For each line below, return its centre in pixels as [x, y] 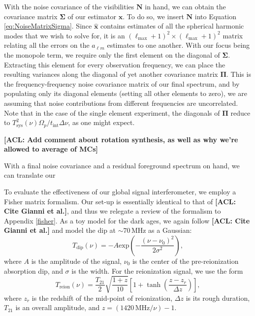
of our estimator [92, 16]
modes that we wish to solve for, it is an [64, 35]
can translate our [30, 175]
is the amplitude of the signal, [76, 261]
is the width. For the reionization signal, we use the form [157, 270]
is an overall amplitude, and [58, 307]
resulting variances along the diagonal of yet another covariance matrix [111, 74]
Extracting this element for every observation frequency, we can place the [115, 64]
